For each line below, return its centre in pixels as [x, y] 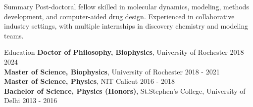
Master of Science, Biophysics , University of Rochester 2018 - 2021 [112, 71]
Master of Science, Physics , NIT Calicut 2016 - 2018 [89, 81]
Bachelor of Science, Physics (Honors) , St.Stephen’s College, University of [125, 90]
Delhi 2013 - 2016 [31, 100]
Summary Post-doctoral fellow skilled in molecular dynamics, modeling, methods [126, 6]
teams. [14, 35]
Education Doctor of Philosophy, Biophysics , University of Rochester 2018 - [126, 52]
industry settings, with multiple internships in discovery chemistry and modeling [126, 26]
